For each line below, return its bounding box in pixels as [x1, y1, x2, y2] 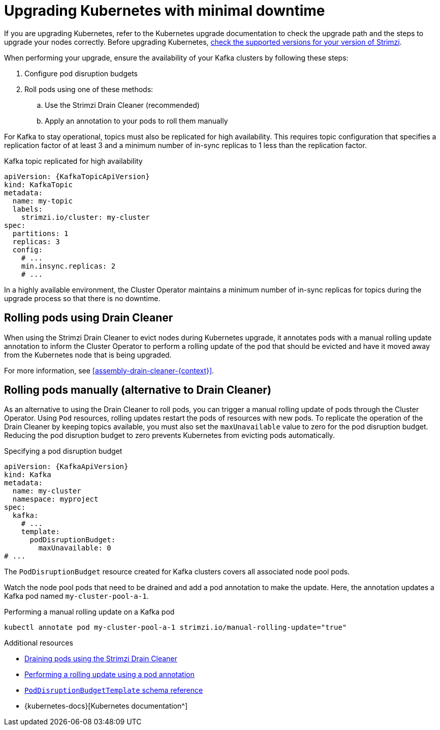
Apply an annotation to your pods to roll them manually [45, 116, 228, 125]
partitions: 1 [12, 229, 69, 238]
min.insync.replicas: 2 [21, 261, 116, 270]
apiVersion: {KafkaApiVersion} [4, 462, 129, 471]
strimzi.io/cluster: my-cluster [21, 213, 150, 221]
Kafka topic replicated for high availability [4, 156, 143, 165]
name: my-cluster [12, 487, 81, 495]
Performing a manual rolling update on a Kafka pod [4, 607, 175, 617]
